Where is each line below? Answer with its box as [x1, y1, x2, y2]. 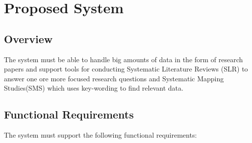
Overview [4, 31, 53, 46]
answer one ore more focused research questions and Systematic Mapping [4, 73, 224, 83]
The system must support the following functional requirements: [4, 130, 197, 140]
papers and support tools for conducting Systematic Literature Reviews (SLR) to [4, 64, 248, 74]
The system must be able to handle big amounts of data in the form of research [4, 54, 243, 64]
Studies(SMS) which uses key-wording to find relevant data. [4, 83, 183, 93]
